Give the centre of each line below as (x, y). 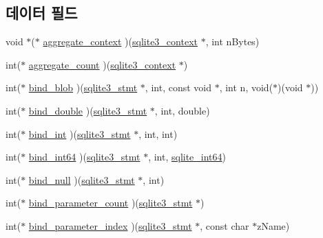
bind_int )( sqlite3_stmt (80, 133)
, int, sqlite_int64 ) (187, 157)
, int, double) (182, 110)
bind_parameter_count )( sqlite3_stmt (111, 203)
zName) (273, 225)
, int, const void (178, 87)
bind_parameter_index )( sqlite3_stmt (110, 225)
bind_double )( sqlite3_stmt (88, 110)
